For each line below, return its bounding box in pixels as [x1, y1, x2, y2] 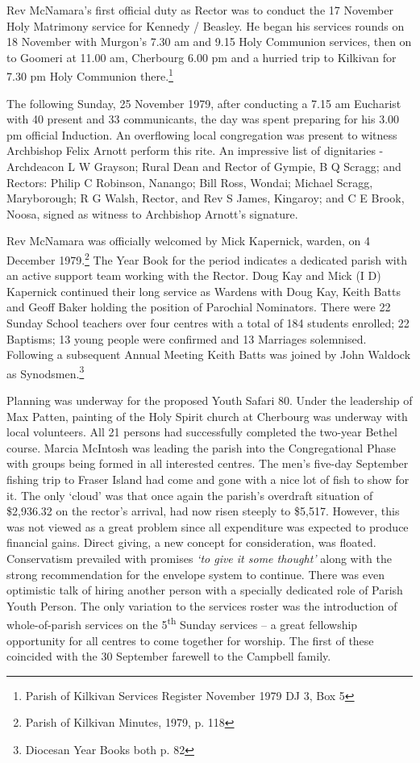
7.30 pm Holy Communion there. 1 [6, 65, 173, 85]
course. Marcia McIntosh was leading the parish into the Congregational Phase [6, 439, 396, 456]
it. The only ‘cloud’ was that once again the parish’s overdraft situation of [6, 486, 373, 503]
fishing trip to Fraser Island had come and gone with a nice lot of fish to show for [6, 471, 410, 487]
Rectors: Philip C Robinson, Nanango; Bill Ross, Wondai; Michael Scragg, [6, 173, 373, 190]
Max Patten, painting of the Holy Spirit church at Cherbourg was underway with [6, 407, 408, 424]
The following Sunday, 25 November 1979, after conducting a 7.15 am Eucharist [6, 94, 401, 111]
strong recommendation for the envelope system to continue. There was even [6, 565, 385, 582]
